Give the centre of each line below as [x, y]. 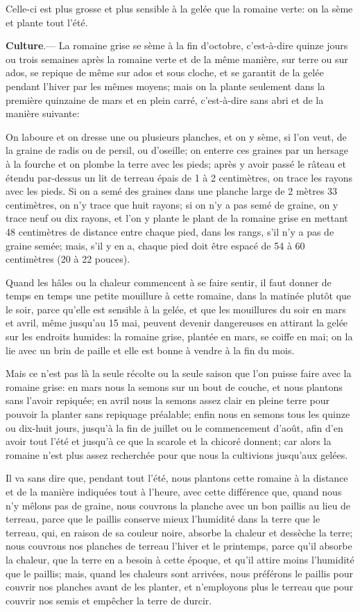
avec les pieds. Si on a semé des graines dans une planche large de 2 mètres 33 [172, 191]
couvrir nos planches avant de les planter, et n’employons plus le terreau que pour [180, 587]
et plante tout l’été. [47, 22]
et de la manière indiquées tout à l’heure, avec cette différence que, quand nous [174, 491]
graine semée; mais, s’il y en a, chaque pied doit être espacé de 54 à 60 [155, 245]
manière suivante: [43, 113]
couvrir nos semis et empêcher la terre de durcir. [109, 600]
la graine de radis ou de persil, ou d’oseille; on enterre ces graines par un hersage [177, 150]
